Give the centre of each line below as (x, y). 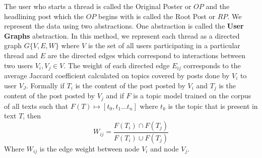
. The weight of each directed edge (117, 65)
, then (32, 116)
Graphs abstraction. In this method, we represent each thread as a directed (122, 35)
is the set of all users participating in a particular (164, 45)
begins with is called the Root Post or (157, 16)
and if (115, 96)
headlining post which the (44, 16)
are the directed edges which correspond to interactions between (147, 55)
